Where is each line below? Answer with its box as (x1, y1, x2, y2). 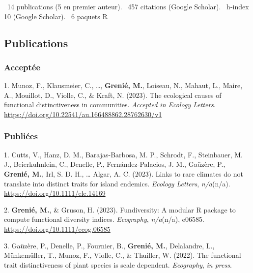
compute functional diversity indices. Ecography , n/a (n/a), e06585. (4, 214, 204, 224)
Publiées (4, 130, 38, 142)
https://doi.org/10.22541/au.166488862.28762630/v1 (4, 109, 162, 119)
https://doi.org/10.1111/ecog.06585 (4, 223, 111, 234)
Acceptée (4, 61, 41, 73)
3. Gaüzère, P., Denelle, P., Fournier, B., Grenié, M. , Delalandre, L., (4, 240, 215, 250)
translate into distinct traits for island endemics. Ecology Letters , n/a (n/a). (4, 178, 230, 188)
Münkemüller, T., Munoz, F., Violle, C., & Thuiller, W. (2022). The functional (4, 250, 241, 260)
